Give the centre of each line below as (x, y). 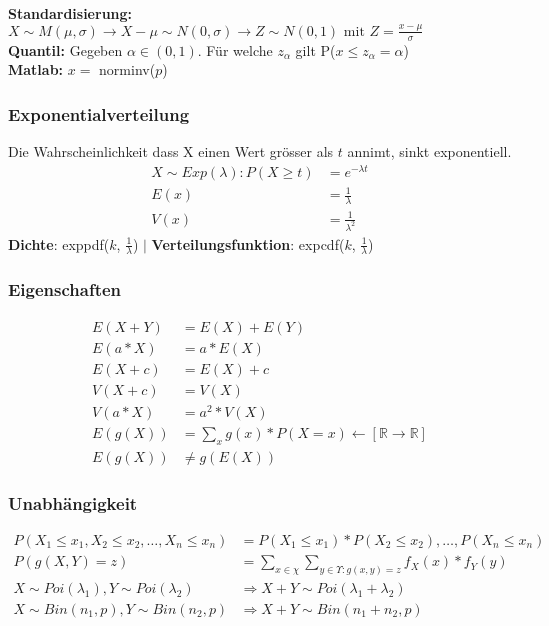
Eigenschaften (65, 289)
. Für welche (235, 49)
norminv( (127, 69)
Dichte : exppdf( (59, 243)
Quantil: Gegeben (65, 49)
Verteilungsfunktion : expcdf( (248, 243)
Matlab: (36, 69)
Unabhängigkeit (73, 502)
